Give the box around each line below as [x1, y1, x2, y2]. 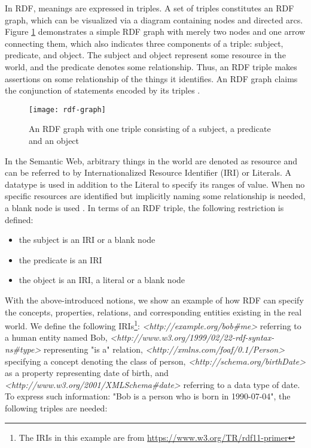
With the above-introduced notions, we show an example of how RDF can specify [5, 293, 304, 306]
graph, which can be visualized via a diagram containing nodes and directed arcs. [5, 13, 303, 26]
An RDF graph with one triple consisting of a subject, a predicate [29, 122, 271, 135]
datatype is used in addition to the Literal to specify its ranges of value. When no [5, 178, 305, 190]
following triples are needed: [5, 401, 108, 414]
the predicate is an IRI [19, 253, 102, 266]
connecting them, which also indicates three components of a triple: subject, [5, 37, 283, 49]
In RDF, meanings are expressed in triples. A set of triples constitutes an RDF [5, 2, 294, 14]
